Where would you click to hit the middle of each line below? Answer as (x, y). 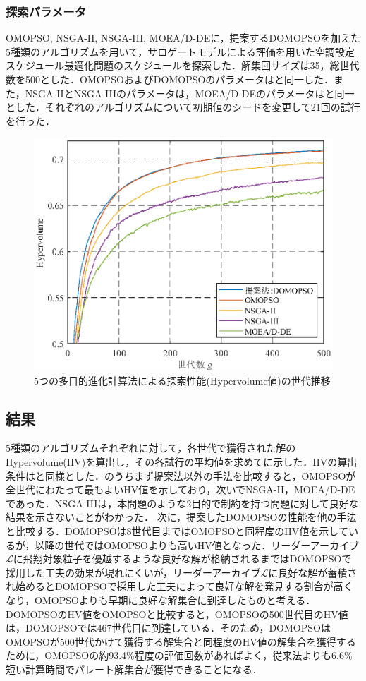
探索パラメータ (46, 11)
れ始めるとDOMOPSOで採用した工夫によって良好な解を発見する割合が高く (179, 586)
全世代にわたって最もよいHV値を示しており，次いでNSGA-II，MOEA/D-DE (181, 489)
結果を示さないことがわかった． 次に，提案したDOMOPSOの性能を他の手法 (181, 517)
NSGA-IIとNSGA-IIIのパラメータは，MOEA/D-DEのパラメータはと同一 (190, 93)
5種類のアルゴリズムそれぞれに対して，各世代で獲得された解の (151, 448)
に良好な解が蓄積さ (313, 572)
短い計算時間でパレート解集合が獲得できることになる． (134, 669)
